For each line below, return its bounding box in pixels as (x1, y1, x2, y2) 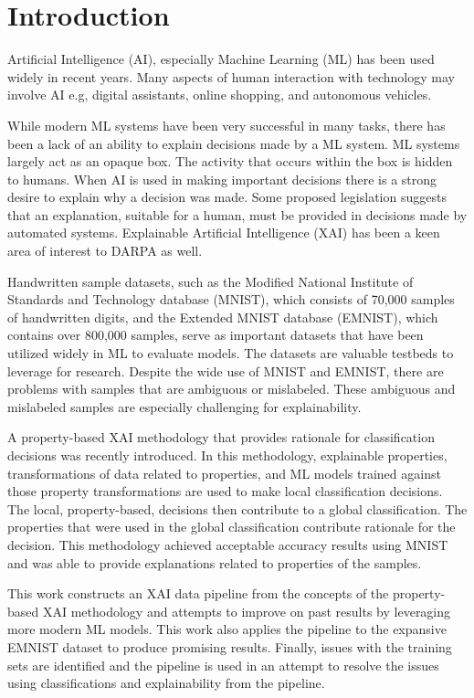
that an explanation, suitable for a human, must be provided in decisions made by (7, 205, 468, 224)
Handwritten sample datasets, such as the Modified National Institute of (7, 271, 414, 291)
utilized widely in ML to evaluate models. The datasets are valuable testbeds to (7, 344, 454, 363)
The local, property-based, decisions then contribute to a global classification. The (7, 499, 468, 518)
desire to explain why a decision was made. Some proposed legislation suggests (7, 187, 447, 206)
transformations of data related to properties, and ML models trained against (7, 463, 441, 482)
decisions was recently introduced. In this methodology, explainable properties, (7, 446, 448, 464)
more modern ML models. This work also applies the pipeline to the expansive (7, 619, 447, 639)
